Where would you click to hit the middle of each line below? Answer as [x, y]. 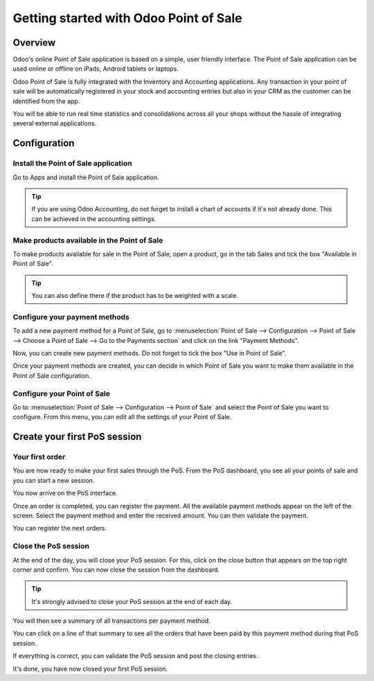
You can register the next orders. [60, 528]
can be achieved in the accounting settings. [94, 219]
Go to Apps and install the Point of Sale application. [86, 177]
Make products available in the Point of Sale [88, 240]
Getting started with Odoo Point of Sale [127, 18]
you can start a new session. [54, 480]
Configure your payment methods [71, 317]
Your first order [39, 457]
